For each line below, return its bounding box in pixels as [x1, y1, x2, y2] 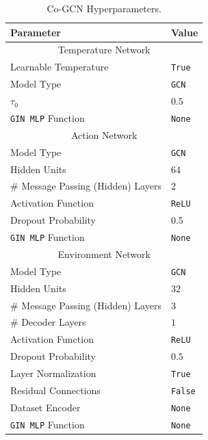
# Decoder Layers [10, 315, 86, 329]
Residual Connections [10, 383, 101, 397]
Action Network [70, 127, 138, 142]
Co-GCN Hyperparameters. [47, 1, 161, 15]
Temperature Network [57, 42, 151, 57]
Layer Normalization [10, 366, 96, 380]
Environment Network [57, 246, 151, 261]
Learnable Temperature [10, 60, 109, 74]
